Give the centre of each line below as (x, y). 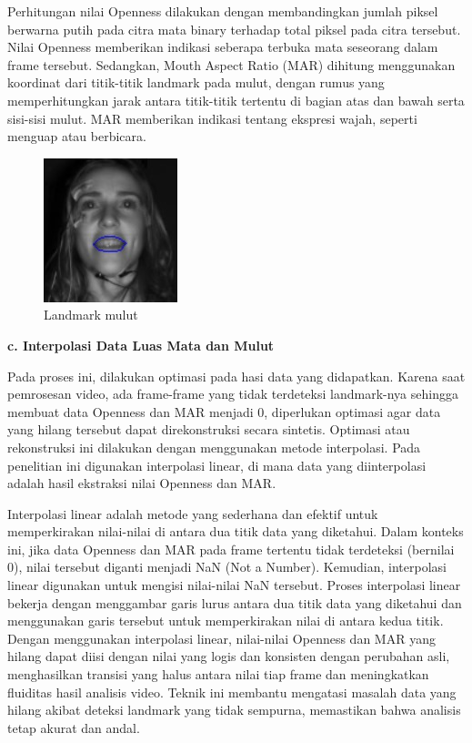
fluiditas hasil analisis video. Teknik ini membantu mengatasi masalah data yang (232, 692)
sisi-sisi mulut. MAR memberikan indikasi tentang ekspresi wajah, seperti (212, 118)
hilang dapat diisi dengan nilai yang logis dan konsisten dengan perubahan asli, (229, 656)
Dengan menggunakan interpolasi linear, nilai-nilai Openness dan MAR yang (221, 638)
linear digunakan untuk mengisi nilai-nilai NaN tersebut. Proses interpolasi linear (234, 585)
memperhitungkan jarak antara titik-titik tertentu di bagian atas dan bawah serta (236, 100)
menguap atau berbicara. (77, 136)
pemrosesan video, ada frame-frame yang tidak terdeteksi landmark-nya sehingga (233, 394)
